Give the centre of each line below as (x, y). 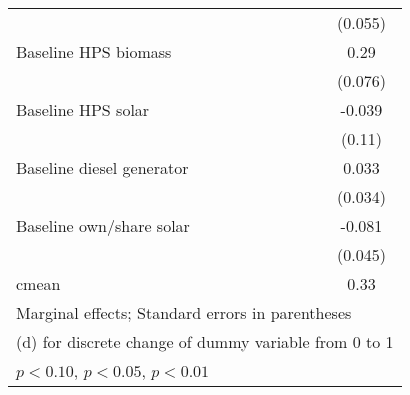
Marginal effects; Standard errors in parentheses (184, 312)
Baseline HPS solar (83, 109)
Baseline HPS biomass (94, 51)
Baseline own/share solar (103, 225)
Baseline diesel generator (102, 167)
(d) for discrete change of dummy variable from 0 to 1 (205, 341)
